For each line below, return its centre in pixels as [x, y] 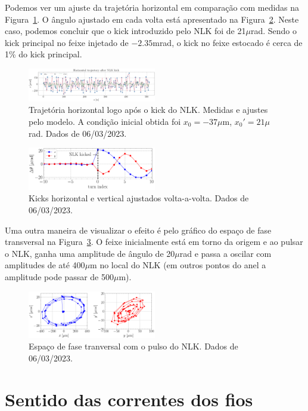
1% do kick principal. [43, 54]
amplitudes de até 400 [45, 265]
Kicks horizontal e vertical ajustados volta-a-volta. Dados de [139, 198]
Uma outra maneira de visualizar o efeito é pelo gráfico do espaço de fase [138, 230]
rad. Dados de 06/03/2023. [78, 133]
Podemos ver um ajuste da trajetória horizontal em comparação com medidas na [152, 7]
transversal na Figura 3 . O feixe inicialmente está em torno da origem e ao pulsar [154, 242]
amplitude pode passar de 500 [59, 276]
